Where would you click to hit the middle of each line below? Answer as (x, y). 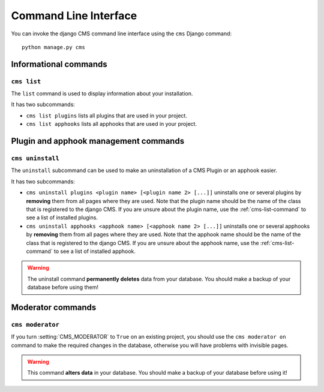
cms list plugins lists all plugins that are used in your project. (106, 115)
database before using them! (63, 287)
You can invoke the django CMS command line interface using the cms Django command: (121, 34)
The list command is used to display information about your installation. (102, 94)
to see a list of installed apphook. (95, 251)
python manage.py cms (53, 47)
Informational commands (59, 64)
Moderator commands (54, 307)
